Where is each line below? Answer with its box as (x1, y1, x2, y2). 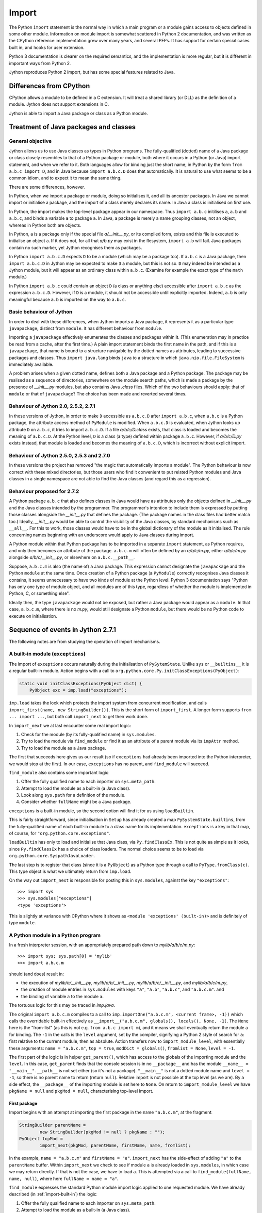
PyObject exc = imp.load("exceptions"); (29, 688, 127, 693)
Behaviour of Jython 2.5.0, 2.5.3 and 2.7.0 (9, 452, 110, 459)
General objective (9, 138, 52, 145)
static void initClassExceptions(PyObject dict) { (19, 681, 143, 687)
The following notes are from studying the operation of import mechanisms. (9, 639, 160, 644)
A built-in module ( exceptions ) (9, 651, 86, 657)
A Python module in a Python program (9, 932, 101, 939)
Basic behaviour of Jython (9, 309, 73, 315)
